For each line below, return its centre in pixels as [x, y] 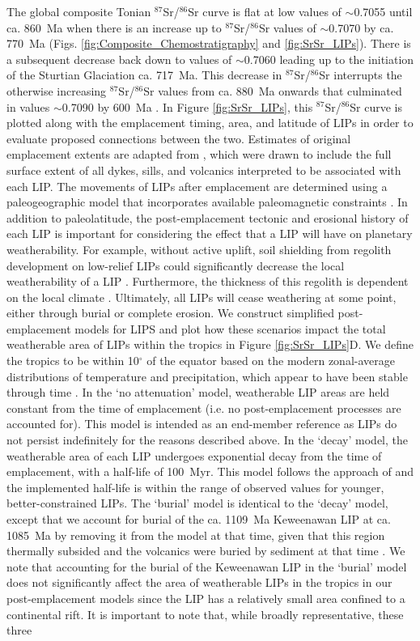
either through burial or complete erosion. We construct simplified [170, 313]
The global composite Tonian [79, 11]
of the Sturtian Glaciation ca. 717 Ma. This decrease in [144, 75]
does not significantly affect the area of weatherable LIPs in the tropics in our [199, 582]
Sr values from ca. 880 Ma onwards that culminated [273, 90]
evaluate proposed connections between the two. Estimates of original [179, 138]
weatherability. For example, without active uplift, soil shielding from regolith [199, 249]
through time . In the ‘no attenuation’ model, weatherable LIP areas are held [198, 392]
